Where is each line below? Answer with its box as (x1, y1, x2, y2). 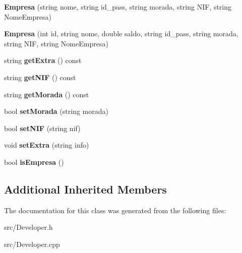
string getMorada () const (4, 89, 89, 99)
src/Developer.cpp (4, 238, 60, 249)
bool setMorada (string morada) (4, 106, 108, 116)
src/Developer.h (4, 222, 53, 232)
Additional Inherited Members (4, 181, 167, 197)
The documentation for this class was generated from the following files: (4, 205, 226, 215)
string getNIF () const (4, 72, 76, 82)
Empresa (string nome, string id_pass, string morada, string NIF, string (4, 2, 232, 12)
